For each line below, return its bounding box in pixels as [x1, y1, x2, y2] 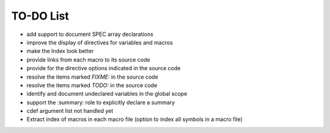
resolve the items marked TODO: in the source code [26, 81, 158, 88]
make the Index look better [26, 48, 94, 55]
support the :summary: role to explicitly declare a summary [26, 98, 175, 106]
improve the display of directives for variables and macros [26, 38, 174, 46]
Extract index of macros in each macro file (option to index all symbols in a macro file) [26, 116, 243, 123]
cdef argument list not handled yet [26, 107, 114, 115]
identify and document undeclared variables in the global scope [26, 90, 188, 98]
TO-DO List [11, 9, 70, 23]
